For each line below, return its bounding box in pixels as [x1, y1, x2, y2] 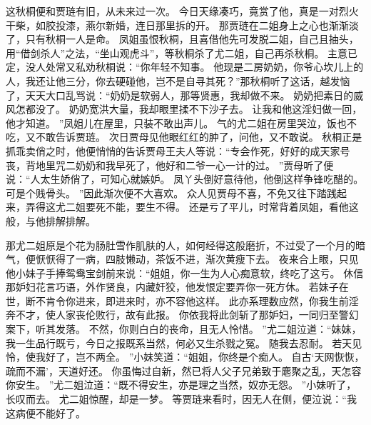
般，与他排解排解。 [6, 213, 96, 228]
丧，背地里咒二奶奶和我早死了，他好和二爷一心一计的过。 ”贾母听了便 [6, 157, 334, 172]
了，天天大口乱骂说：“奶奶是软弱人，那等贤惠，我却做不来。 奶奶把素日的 [6, 87, 354, 102]
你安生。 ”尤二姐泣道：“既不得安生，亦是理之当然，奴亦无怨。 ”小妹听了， [6, 377, 357, 392]
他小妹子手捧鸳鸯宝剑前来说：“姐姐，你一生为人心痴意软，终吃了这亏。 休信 [6, 265, 364, 280]
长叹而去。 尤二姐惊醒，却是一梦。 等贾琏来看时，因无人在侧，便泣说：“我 [6, 391, 357, 406]
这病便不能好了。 [6, 405, 86, 420]
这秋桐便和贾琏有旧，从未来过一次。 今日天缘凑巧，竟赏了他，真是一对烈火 [6, 4, 359, 18]
